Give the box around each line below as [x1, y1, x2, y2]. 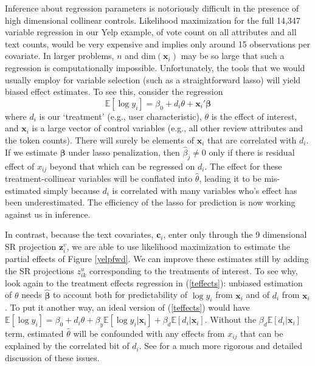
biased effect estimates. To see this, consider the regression [5, 85, 223, 98]
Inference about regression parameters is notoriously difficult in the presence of [5, 2, 299, 14]
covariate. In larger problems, [5, 49, 114, 62]
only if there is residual [209, 145, 295, 158]
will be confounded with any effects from [73, 326, 225, 339]
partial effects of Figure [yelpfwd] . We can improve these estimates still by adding [5, 252, 309, 265]
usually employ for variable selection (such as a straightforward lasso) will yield [5, 73, 301, 86]
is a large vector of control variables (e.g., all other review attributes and [32, 122, 303, 134]
